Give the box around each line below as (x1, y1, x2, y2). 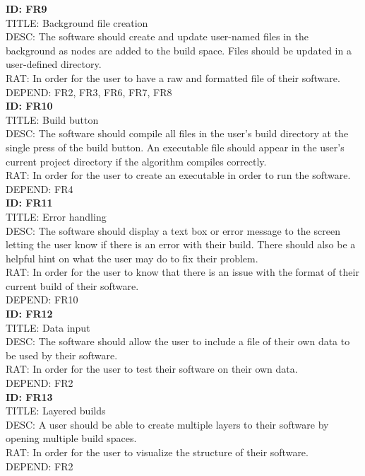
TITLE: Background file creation (6, 15, 148, 30)
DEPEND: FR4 (6, 181, 73, 196)
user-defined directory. (6, 57, 102, 71)
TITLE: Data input (6, 320, 90, 335)
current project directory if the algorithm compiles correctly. (6, 153, 267, 168)
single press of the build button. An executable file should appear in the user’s (6, 139, 345, 154)
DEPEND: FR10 (6, 292, 78, 307)
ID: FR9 (6, 1, 47, 16)
